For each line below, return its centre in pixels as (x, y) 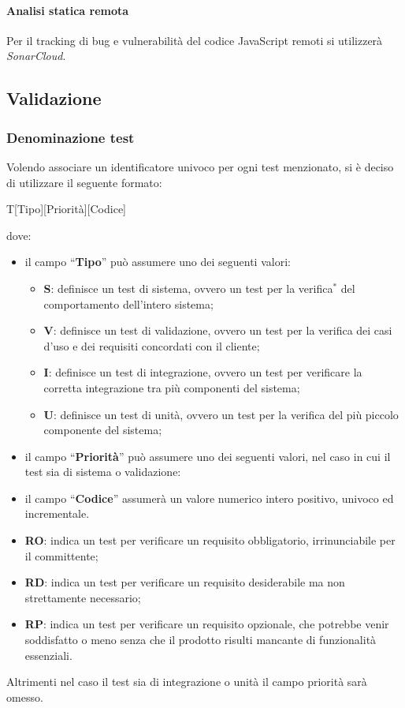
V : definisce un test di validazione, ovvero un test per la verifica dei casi (218, 330)
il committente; (61, 555)
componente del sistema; (103, 430)
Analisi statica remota (68, 10)
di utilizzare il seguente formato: (84, 182)
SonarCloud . (36, 56)
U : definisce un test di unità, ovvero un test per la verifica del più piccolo (221, 414)
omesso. (25, 697)
